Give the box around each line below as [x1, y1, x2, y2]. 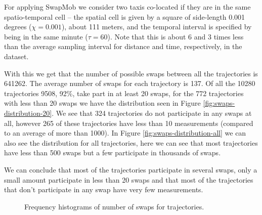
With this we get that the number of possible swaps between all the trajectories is [4, 68, 258, 78]
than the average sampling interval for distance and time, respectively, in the [4, 41, 242, 52]
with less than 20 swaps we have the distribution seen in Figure [4, 98, 201, 108]
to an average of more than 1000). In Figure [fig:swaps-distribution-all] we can [4, 127, 246, 138]
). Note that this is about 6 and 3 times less [107, 31, 244, 41]
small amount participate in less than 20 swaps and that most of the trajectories [4, 174, 253, 185]
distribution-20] [4, 107, 52, 118]
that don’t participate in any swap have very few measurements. [4, 184, 203, 195]
